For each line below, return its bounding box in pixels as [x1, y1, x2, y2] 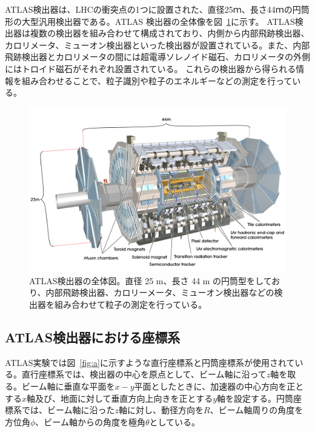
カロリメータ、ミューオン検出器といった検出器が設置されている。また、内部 [5, 38, 310, 51]
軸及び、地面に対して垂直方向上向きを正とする [27, 391, 213, 404]
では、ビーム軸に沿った [21, 404, 115, 416]
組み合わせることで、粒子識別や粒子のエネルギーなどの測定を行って [21, 74, 293, 87]
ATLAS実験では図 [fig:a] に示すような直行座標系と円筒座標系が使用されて [5, 356, 295, 368]
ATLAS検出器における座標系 [5, 327, 181, 346]
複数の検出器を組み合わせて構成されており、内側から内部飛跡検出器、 [30, 27, 310, 39]
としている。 [149, 415, 201, 428]
